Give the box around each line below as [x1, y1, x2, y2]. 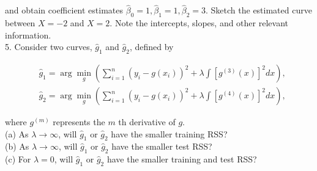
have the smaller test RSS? [111, 140, 212, 153]
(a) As [5, 127, 29, 140]
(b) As [5, 140, 29, 153]
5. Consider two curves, [5, 40, 92, 53]
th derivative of [118, 115, 176, 128]
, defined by [129, 40, 174, 53]
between [5, 16, 35, 29]
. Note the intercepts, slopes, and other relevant [110, 16, 288, 29]
